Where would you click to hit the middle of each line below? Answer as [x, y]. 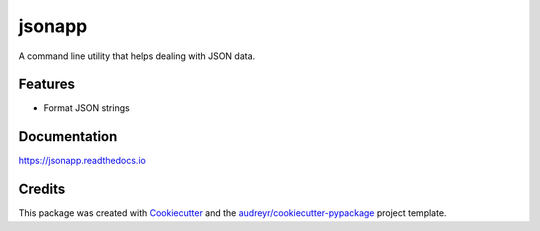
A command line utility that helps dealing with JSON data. [137, 56]
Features [46, 84]
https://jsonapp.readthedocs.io [82, 161]
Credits [42, 189]
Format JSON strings [86, 108]
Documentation [68, 136]
